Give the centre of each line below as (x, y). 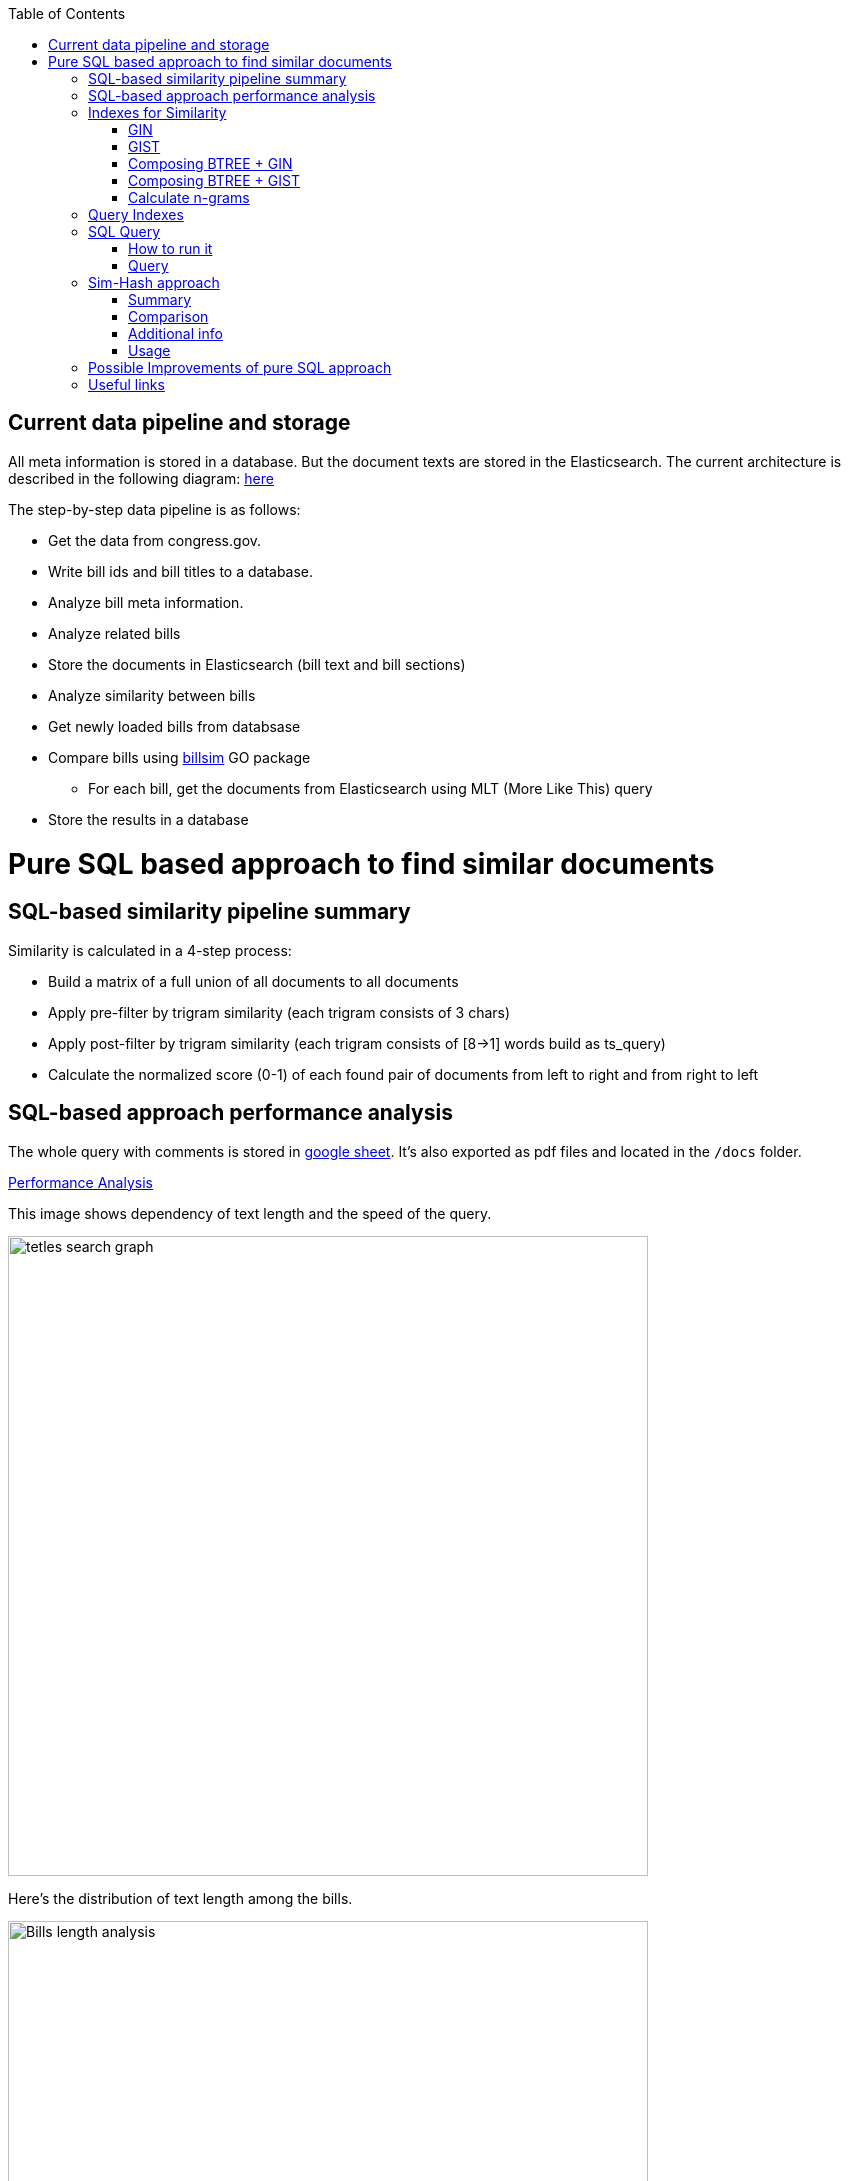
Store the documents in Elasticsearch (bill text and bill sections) (257, 664)
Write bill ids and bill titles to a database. (181, 571)
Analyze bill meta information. (146, 602)
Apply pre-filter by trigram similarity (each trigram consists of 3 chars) (279, 1012)
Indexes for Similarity (157, 112)
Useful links (126, 384)
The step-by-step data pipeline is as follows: (154, 509)
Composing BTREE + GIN (210, 163)
